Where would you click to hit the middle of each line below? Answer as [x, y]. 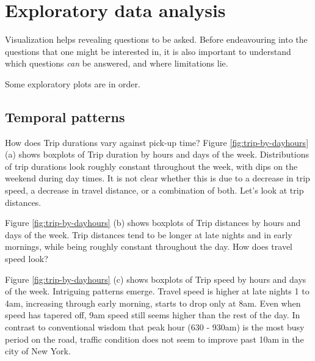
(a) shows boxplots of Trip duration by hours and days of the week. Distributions [157, 154]
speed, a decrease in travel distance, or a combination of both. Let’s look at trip [154, 190]
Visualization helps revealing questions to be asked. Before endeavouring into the [156, 39]
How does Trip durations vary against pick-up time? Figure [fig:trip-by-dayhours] [157, 142]
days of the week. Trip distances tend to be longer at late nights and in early [149, 234]
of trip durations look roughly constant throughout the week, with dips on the [151, 166]
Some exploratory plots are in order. [73, 83]
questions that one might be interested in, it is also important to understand [148, 51]
